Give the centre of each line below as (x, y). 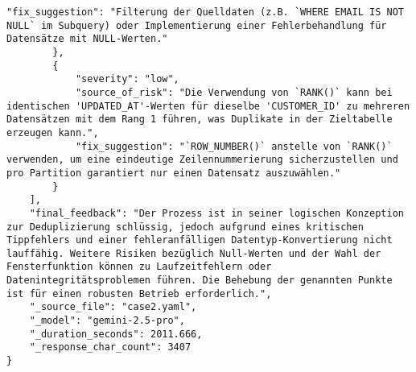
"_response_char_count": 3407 (110, 347)
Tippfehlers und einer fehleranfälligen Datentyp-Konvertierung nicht (200, 240)
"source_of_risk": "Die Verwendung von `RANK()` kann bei (234, 92)
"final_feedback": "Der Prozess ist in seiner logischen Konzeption (216, 213)
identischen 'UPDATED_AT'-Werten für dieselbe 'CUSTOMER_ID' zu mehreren (208, 106)
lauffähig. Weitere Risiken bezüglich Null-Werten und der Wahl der (194, 253)
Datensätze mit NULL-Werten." (87, 39)
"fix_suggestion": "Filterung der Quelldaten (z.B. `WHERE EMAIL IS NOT (205, 12)
